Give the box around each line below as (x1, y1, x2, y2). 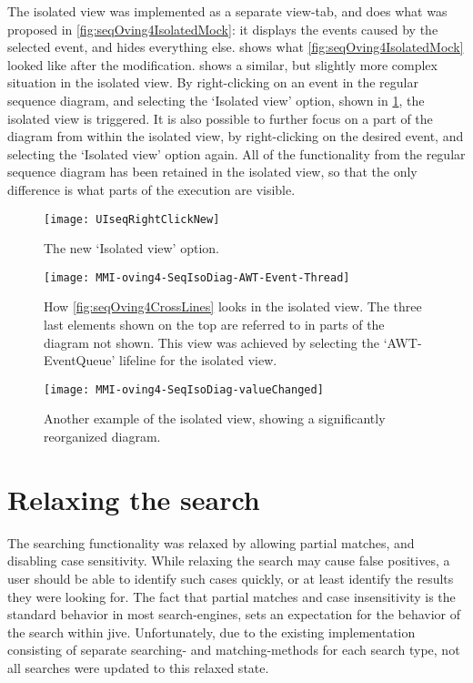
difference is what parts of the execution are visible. (7, 179, 296, 199)
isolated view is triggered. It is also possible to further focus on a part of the (7, 108, 433, 127)
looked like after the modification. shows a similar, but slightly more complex (7, 55, 438, 74)
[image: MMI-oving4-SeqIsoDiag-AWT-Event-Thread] (44, 270, 350, 284)
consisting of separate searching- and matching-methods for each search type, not (7, 640, 460, 659)
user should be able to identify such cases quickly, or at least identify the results (7, 568, 454, 587)
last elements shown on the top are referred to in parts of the (44, 315, 385, 334)
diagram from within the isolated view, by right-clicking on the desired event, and (7, 127, 464, 146)
